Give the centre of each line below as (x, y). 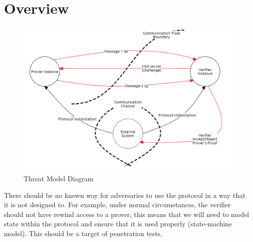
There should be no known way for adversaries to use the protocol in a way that (125, 195)
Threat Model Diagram (59, 178)
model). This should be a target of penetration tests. (83, 233)
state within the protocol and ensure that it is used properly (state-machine (118, 224)
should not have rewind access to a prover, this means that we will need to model (126, 214)
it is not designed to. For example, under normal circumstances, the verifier (117, 205)
